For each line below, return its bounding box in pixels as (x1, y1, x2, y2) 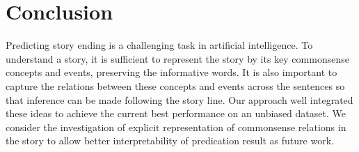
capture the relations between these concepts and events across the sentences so (6, 78, 345, 93)
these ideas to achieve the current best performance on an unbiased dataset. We (6, 106, 346, 121)
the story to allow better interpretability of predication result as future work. (6, 133, 334, 148)
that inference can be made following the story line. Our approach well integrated (6, 92, 353, 107)
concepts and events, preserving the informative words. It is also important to (6, 65, 337, 79)
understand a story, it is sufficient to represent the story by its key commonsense (6, 51, 349, 66)
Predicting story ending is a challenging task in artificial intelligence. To (6, 38, 313, 52)
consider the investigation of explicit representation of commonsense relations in (6, 119, 346, 134)
